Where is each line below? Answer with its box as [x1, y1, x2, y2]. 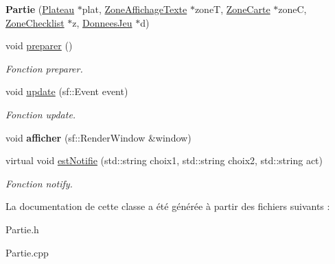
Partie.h [5, 222, 39, 236]
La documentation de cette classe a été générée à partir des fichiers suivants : [5, 199, 330, 213]
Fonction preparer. [5, 61, 83, 75]
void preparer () [5, 38, 73, 53]
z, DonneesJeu [72, 15, 132, 29]
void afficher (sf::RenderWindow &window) [5, 130, 192, 144]
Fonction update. [5, 107, 76, 121]
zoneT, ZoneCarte [194, 2, 270, 16]
